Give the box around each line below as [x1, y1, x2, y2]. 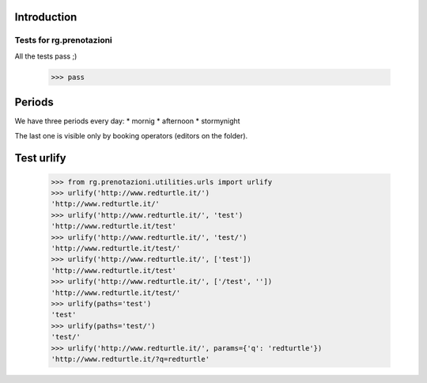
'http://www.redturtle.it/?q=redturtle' [51, 355, 210, 363]
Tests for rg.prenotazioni [14, 35, 112, 46]
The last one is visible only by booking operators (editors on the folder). [14, 131, 248, 140]
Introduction [14, 10, 77, 24]
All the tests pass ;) [14, 51, 77, 61]
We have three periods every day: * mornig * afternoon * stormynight [14, 116, 240, 126]
